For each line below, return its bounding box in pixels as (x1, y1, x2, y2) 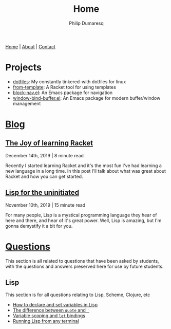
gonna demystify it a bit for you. (5, 223, 73, 229)
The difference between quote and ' (12, 307, 90, 314)
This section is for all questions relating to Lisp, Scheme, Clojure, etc (5, 291, 150, 298)
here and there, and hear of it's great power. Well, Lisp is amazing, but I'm (5, 217, 162, 224)
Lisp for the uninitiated (5, 188, 80, 197)
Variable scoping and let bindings (12, 313, 86, 319)
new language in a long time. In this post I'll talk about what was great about (5, 168, 166, 174)
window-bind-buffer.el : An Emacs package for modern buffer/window (12, 95, 161, 101)
